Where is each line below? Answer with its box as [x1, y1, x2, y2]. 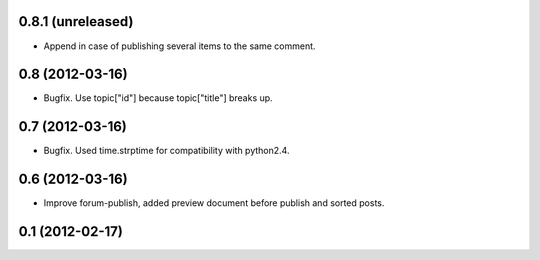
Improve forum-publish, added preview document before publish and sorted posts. [43, 197, 385, 209]
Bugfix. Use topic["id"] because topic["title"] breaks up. [43, 92, 274, 104]
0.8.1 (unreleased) [18, 13, 134, 30]
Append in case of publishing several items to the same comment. [43, 40, 316, 52]
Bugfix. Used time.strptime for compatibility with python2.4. [43, 145, 290, 157]
